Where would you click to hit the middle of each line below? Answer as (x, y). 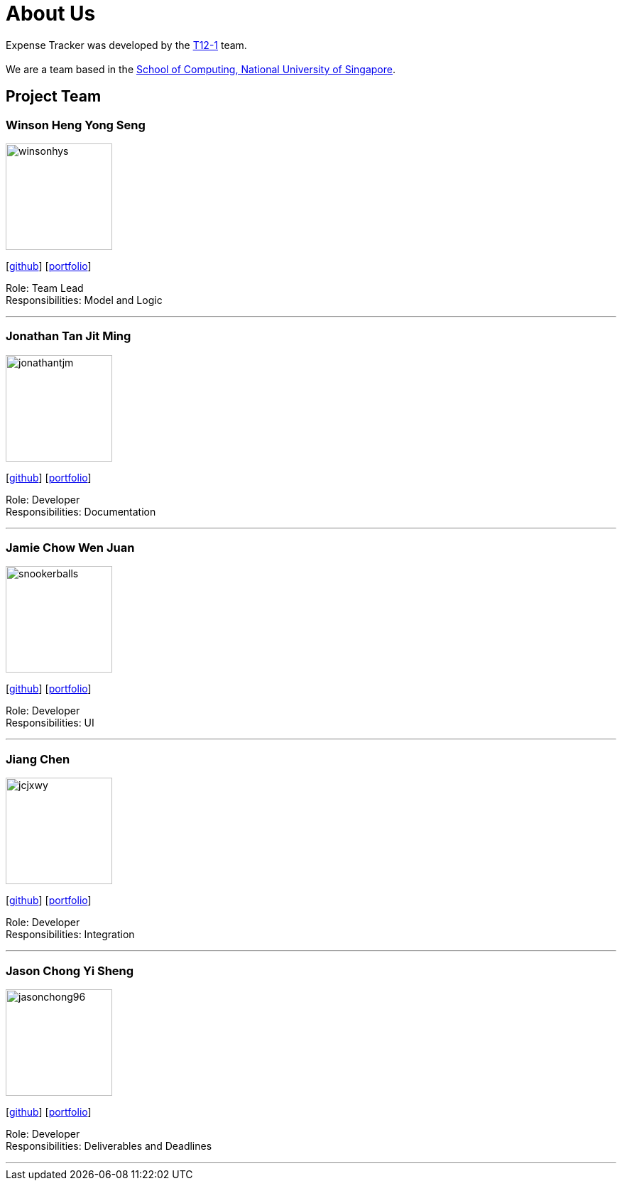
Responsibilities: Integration (70, 935)
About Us (51, 13)
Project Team (54, 97)
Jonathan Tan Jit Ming (69, 336)
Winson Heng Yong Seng (76, 125)
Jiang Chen (38, 759)
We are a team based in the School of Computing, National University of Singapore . (201, 69)
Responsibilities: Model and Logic (84, 300)
